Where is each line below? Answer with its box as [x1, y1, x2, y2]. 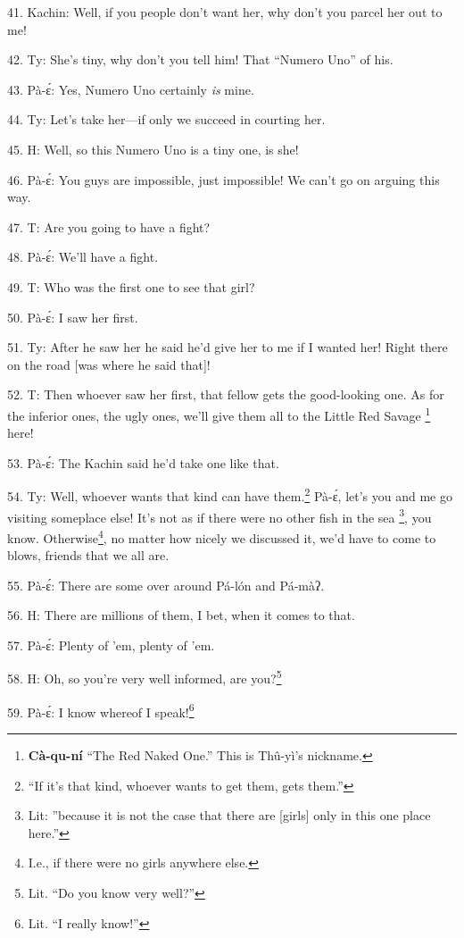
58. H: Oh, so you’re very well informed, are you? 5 [7, 666, 282, 688]
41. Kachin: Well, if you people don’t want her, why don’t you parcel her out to [7, 3, 443, 21]
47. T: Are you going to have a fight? [7, 217, 211, 236]
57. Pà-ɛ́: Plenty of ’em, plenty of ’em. [7, 635, 215, 654]
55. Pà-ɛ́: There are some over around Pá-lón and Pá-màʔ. [7, 575, 325, 594]
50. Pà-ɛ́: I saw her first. [7, 307, 138, 326]
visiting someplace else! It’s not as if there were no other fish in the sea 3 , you [7, 505, 432, 526]
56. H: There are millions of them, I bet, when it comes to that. [7, 606, 355, 624]
